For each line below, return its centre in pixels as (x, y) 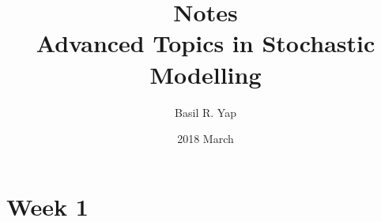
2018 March (206, 139)
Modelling (206, 74)
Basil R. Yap (206, 112)
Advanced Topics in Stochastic (206, 43)
